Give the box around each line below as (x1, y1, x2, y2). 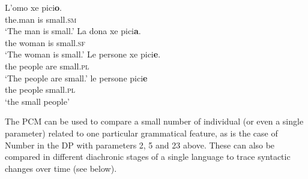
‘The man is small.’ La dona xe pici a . (5, 25, 141, 37)
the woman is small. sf (5, 36, 85, 48)
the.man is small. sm (5, 13, 77, 25)
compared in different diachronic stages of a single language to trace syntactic (5, 150, 291, 163)
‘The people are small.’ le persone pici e (5, 71, 148, 84)
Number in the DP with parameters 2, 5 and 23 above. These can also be (5, 138, 275, 151)
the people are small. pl (5, 59, 89, 72)
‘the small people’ (5, 95, 70, 107)
